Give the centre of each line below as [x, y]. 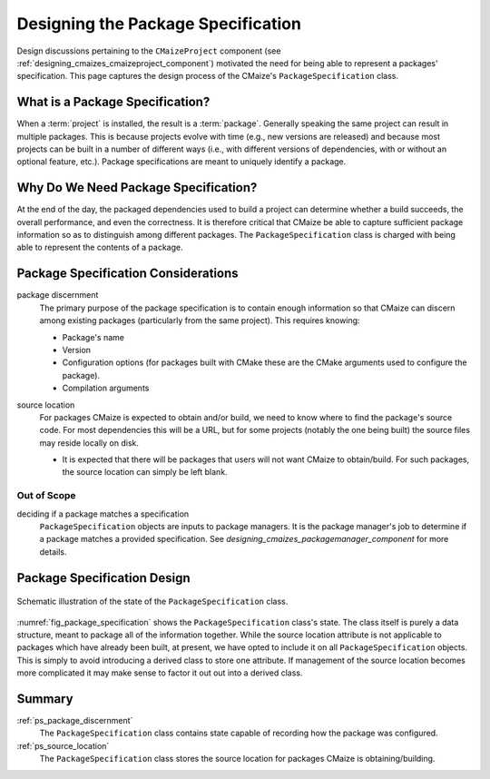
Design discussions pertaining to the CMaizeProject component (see [149, 51]
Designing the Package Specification [159, 24]
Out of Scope [46, 496]
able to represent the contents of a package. [100, 247]
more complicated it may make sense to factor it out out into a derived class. [160, 673]
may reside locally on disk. [89, 443]
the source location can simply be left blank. [145, 472]
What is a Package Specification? [113, 102]
